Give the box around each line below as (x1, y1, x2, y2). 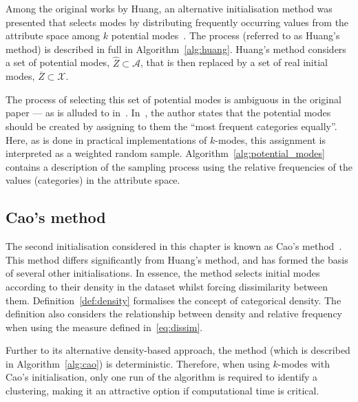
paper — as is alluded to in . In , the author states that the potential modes (6, 105, 331, 120)
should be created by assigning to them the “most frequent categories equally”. (6, 118, 337, 133)
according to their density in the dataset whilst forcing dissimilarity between (6, 279, 328, 293)
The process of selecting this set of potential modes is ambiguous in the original (6, 92, 341, 106)
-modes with (277, 356, 330, 370)
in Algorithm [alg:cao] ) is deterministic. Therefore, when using (6, 356, 270, 370)
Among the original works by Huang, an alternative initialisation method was (6, 1, 333, 15)
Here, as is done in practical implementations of (6, 132, 207, 147)
